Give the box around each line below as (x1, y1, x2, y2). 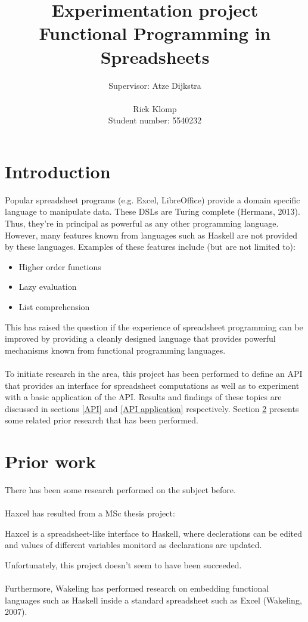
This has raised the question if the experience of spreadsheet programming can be (5, 320, 303, 333)
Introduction (5, 159, 111, 183)
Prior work (5, 449, 97, 474)
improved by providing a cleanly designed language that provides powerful (5, 332, 276, 345)
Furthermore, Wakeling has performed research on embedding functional (5, 582, 269, 595)
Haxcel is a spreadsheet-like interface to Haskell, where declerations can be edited (5, 527, 303, 539)
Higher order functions (18, 260, 101, 273)
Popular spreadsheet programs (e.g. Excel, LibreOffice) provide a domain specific (5, 193, 300, 206)
